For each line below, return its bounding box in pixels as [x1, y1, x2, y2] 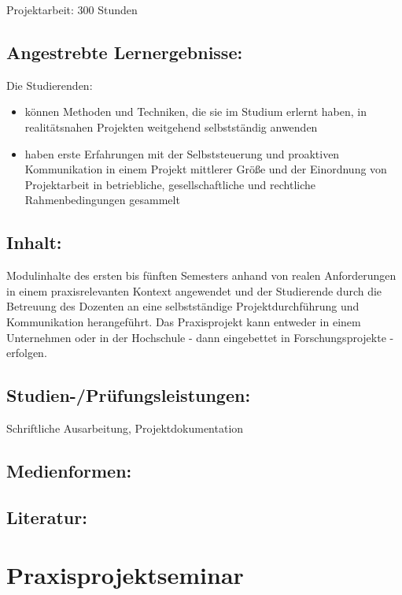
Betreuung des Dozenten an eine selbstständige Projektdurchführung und [6, 298, 360, 314]
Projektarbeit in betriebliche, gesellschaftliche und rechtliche [24, 176, 315, 192]
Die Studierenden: [6, 76, 93, 93]
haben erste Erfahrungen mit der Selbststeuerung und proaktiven [24, 145, 340, 162]
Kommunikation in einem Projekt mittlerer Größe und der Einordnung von [24, 161, 387, 177]
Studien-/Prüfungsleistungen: [6, 383, 251, 407]
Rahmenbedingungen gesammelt [24, 192, 180, 208]
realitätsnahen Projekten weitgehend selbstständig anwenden [24, 118, 318, 135]
